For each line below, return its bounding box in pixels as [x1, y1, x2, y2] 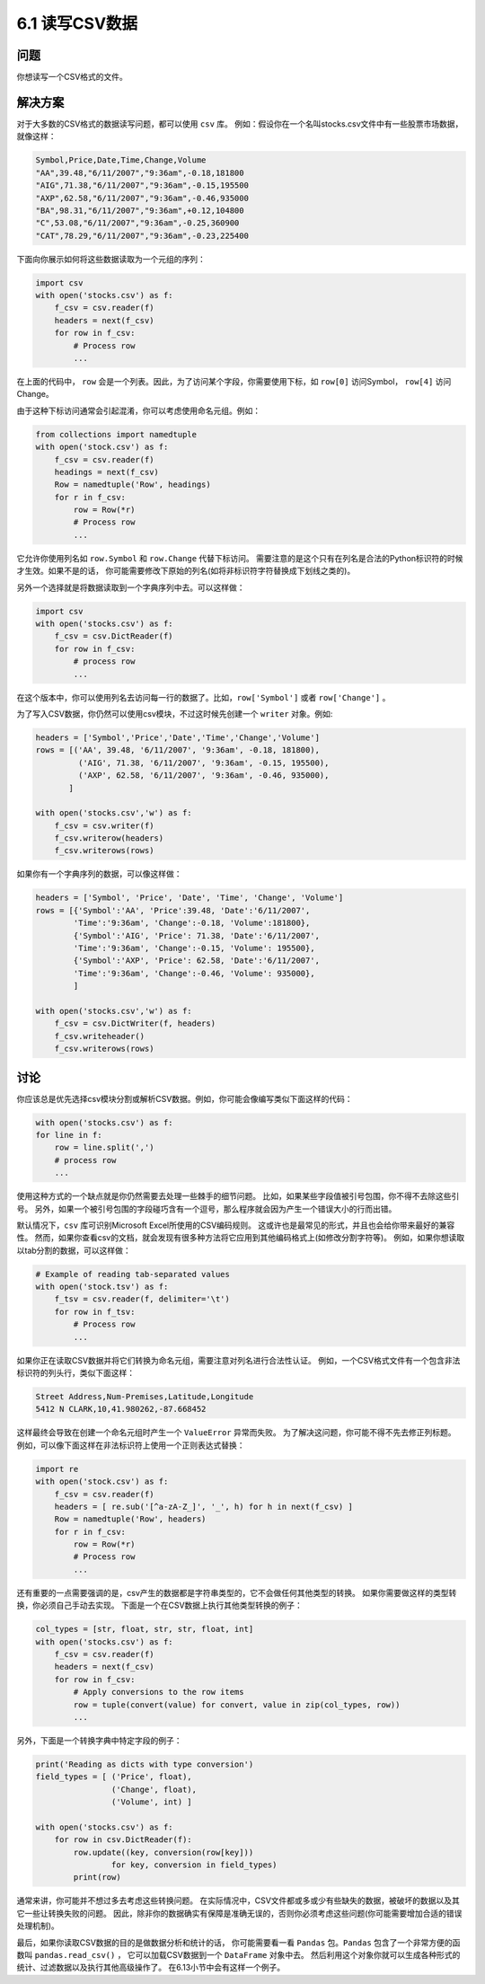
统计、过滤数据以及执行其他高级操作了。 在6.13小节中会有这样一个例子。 [16, 1962, 286, 1973]
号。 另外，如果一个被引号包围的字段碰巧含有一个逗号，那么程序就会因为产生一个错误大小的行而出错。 [16, 1204, 397, 1214]
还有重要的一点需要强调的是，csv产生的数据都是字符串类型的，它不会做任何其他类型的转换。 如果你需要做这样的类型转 [16, 1587, 457, 1598]
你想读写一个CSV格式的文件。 [16, 72, 128, 83]
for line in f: [35, 1130, 102, 1140]
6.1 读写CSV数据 [16, 13, 138, 33]
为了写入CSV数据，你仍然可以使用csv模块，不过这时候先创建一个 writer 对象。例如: [16, 708, 333, 719]
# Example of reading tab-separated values [35, 1269, 231, 1279]
